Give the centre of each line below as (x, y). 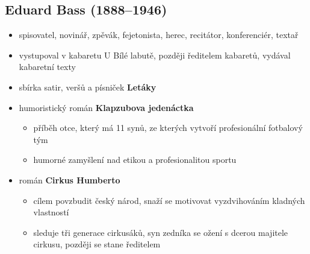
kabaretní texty (47, 67)
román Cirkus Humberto (70, 179)
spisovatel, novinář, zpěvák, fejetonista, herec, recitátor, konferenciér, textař (159, 35)
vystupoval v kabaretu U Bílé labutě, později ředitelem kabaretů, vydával (155, 55)
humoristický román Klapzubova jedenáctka (106, 107)
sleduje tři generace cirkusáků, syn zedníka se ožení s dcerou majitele (161, 232)
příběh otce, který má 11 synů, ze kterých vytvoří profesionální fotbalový (168, 128)
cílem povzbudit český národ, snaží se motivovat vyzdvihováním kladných (169, 200)
